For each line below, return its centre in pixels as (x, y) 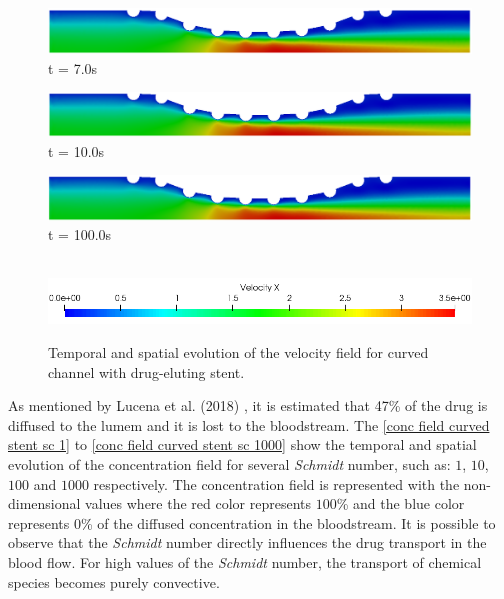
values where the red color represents (198, 503)
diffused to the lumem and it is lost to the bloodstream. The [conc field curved (249, 424)
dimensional (44, 503)
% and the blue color (400, 503)
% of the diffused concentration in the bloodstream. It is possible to (288, 522)
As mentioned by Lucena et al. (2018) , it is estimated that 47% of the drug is (248, 405)
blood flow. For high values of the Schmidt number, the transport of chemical (245, 561)
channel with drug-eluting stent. (146, 371)
